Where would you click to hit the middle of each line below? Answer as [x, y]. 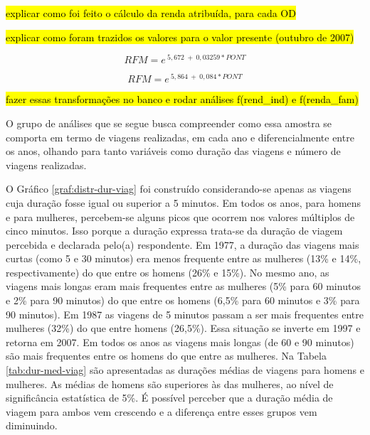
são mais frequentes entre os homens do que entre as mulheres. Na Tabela [166, 356]
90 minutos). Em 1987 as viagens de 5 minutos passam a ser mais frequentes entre [185, 314]
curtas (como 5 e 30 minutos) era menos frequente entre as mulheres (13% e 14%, [184, 258]
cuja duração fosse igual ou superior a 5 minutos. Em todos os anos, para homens [184, 202]
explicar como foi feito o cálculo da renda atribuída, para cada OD [151, 13]
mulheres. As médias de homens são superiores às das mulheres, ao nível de [170, 383]
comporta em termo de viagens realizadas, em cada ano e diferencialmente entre [180, 137]
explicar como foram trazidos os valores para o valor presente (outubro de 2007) [180, 37]
